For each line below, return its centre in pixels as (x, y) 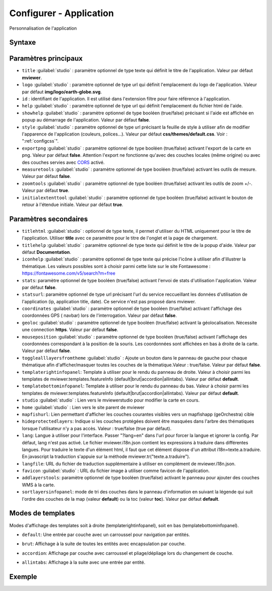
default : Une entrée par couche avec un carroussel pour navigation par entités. (106, 535)
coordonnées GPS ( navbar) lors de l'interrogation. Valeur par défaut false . (99, 315)
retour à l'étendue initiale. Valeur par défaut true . (73, 205)
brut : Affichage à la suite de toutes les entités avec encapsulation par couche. (104, 544)
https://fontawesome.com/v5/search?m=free (69, 273)
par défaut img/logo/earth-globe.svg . (62, 92)
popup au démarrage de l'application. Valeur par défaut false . (86, 120)
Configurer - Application (62, 13)
